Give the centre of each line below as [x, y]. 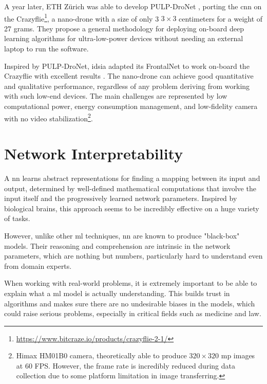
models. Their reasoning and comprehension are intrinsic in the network [117, 245]
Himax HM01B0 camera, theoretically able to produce [101, 355]
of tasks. [17, 218]
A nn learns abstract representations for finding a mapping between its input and [132, 178]
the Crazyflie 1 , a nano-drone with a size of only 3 [82, 17]
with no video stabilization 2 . [49, 117]
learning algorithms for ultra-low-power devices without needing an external [124, 38]
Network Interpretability [94, 153]
